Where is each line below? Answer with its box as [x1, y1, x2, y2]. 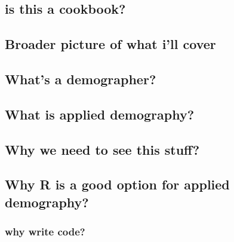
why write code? [5, 224, 85, 238]
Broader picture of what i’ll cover [5, 35, 216, 53]
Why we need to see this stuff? [5, 140, 200, 158]
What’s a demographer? [5, 69, 156, 88]
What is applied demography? [5, 105, 195, 123]
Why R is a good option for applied [5, 175, 230, 194]
